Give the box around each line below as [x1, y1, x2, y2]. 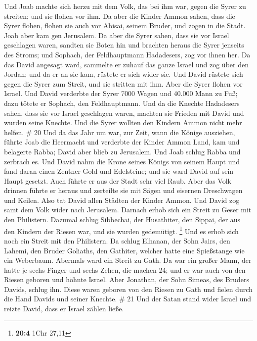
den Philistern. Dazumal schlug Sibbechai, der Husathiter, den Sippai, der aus [4, 214, 241, 225]
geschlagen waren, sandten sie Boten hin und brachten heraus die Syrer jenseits [4, 40, 244, 50]
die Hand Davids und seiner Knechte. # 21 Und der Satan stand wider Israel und [4, 293, 252, 304]
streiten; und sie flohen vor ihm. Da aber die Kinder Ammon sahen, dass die [4, 10, 235, 21]
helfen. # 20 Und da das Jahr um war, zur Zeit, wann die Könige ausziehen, [4, 127, 235, 137]
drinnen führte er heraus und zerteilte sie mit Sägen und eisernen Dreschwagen [4, 185, 243, 195]
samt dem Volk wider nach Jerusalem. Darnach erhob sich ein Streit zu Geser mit [4, 204, 252, 215]
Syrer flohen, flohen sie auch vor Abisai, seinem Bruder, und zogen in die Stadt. [4, 20, 246, 31]
